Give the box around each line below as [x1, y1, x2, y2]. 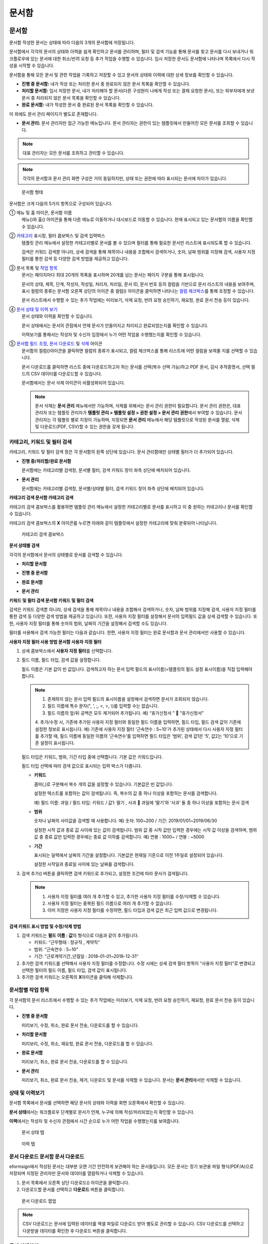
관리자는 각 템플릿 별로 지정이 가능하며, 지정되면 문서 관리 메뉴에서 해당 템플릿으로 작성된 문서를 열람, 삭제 [35, 416, 240, 422]
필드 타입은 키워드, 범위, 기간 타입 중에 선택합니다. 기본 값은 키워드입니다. [21, 754, 163, 760]
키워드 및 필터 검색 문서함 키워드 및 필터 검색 [9, 597, 94, 603]
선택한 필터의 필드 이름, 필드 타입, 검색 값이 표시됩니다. [21, 967, 128, 973]
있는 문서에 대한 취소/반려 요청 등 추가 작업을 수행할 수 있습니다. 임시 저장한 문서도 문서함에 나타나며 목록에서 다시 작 [30, 55, 256, 62]
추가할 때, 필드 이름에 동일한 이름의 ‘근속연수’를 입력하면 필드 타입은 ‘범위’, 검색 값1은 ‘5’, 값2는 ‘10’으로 [40, 733, 238, 739]
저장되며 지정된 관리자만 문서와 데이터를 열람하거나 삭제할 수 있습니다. [9, 1170, 144, 1176]
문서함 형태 [21, 189, 43, 195]
